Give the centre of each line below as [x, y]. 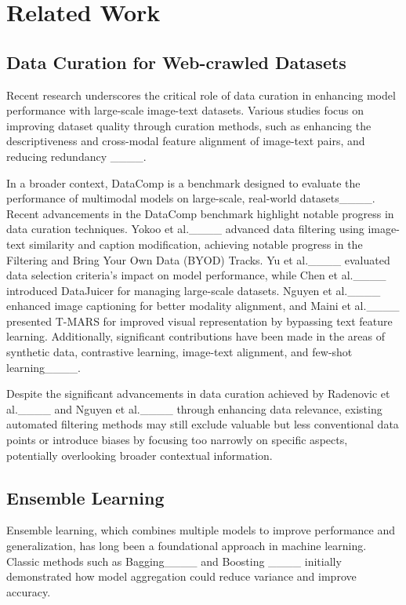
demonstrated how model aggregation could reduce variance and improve [181, 576]
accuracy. [29, 591]
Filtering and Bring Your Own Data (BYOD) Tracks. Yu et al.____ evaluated [198, 259]
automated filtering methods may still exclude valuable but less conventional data [203, 424]
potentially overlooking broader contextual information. [140, 455]
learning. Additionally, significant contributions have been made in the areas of [196, 336]
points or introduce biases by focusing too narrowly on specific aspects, [177, 440]
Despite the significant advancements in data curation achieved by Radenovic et [198, 394]
